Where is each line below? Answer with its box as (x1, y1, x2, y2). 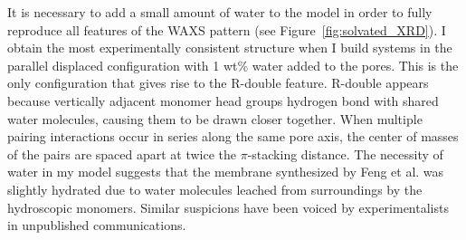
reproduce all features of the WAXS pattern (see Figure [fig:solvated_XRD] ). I (7, 20, 446, 39)
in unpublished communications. (7, 216, 186, 235)
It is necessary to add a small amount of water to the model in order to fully (7, 3, 433, 21)
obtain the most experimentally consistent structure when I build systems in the (7, 38, 452, 57)
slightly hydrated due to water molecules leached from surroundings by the (7, 179, 423, 198)
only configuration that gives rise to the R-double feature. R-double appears (7, 73, 429, 92)
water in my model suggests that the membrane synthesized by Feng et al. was (7, 162, 444, 181)
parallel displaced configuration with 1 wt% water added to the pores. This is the (7, 55, 459, 74)
